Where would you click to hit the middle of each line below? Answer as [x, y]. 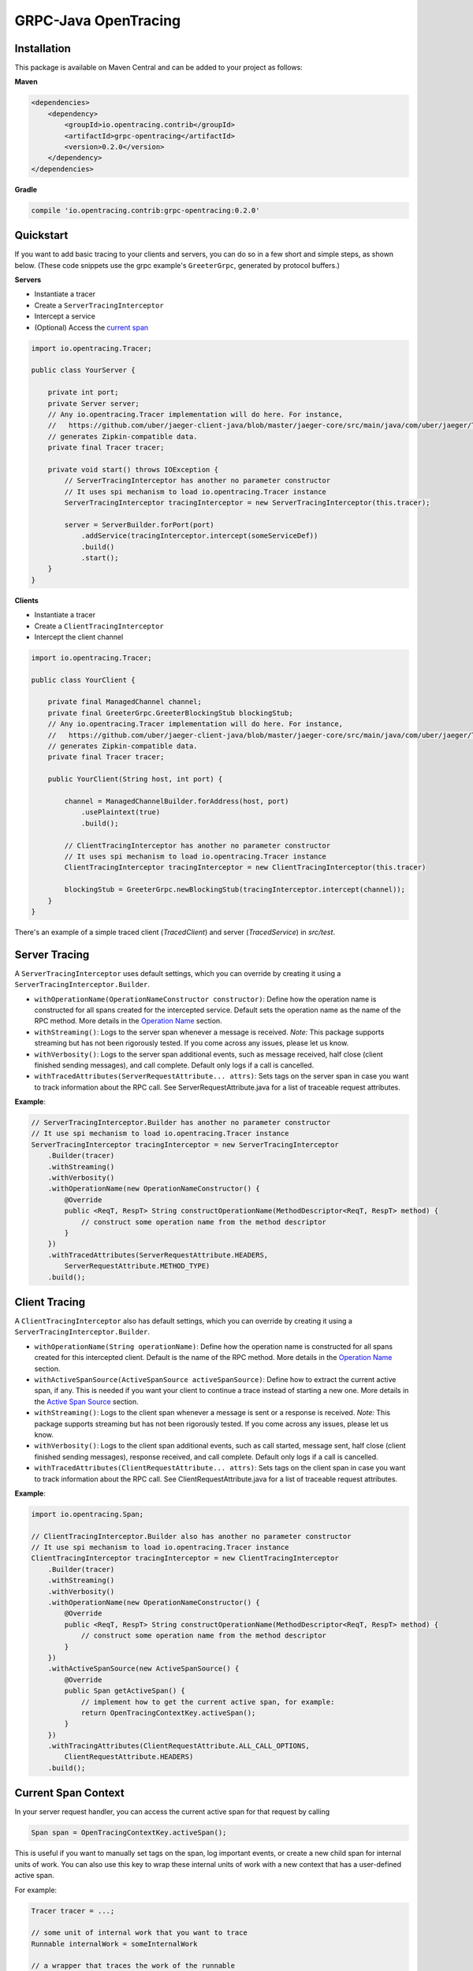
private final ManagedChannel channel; [125, 702]
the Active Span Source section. [87, 1401]
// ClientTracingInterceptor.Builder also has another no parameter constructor [191, 1536]
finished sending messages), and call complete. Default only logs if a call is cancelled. [174, 1065]
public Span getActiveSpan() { [125, 1691]
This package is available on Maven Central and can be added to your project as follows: [158, 68]
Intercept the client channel [79, 637]
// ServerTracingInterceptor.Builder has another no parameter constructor [181, 1123]
